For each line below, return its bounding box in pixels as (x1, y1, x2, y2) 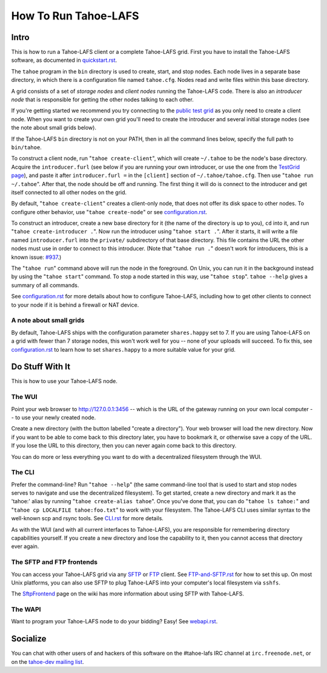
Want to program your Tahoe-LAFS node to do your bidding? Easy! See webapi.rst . (11, 618, 218, 625)
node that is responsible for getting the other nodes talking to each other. (11, 96, 194, 103)
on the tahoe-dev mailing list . (11, 658, 84, 665)
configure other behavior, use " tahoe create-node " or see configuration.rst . (11, 208, 208, 215)
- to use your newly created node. (11, 414, 96, 421)
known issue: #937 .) (11, 253, 62, 261)
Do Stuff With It (11, 361, 71, 372)
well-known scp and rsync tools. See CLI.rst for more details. (11, 515, 163, 522)
